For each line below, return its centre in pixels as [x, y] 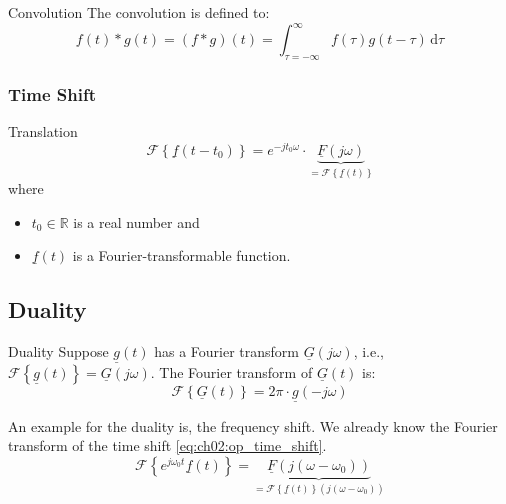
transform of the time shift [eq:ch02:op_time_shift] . [167, 445]
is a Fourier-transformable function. [181, 255]
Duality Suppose [58, 351]
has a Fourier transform [226, 351]
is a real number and [136, 221]
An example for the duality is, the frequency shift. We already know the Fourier [253, 425]
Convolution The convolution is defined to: [139, 12]
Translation [43, 131]
